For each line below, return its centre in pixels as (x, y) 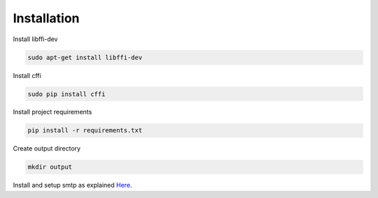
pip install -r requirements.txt (85, 130)
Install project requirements (52, 112)
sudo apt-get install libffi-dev (85, 57)
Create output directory (47, 148)
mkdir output (50, 167)
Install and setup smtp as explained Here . (72, 185)
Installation (46, 18)
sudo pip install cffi (66, 94)
